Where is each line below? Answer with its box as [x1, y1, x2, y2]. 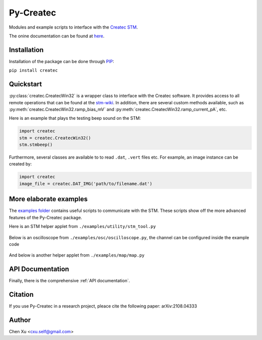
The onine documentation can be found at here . [9, 33, 105, 39]
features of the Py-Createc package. [9, 214, 82, 220]
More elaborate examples [9, 195, 88, 203]
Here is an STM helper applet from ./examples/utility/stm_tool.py [9, 224, 156, 229]
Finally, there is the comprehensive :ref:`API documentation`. [9, 278, 131, 284]
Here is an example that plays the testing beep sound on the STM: [9, 115, 141, 121]
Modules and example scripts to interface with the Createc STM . [9, 24, 138, 30]
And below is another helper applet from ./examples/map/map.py [9, 252, 145, 258]
